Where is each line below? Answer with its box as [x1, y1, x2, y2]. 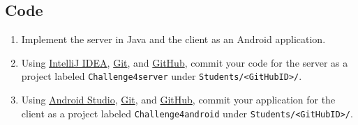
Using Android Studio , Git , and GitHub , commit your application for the [21, 92, 336, 107]
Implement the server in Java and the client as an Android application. [21, 32, 326, 47]
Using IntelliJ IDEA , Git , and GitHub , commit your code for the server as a [21, 55, 348, 69]
